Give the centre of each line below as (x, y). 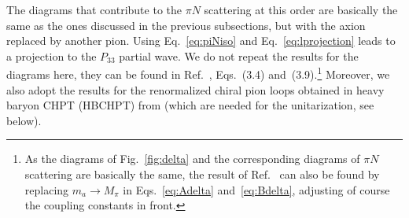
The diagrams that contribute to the (94, 9)
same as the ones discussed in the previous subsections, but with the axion (186, 25)
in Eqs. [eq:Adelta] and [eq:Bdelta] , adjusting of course (256, 189)
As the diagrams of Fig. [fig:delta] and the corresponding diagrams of (192, 159)
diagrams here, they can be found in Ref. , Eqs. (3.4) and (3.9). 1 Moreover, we (198, 73)
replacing (47, 189)
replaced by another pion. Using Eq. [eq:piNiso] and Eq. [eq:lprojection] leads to (201, 41)
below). (24, 120)
